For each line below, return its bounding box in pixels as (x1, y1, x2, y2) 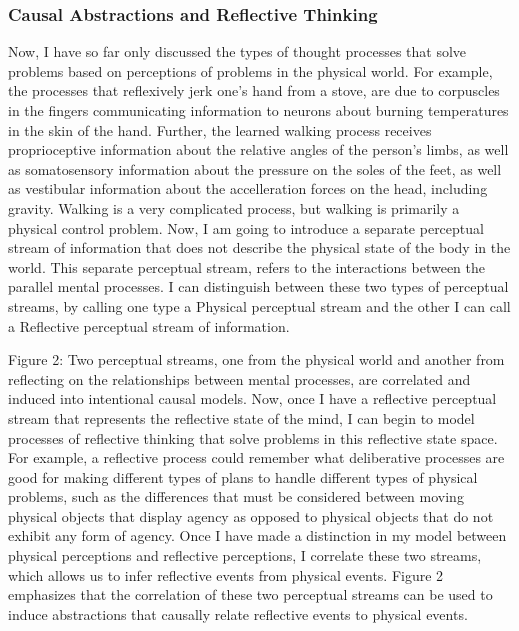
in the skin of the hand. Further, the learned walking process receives (8, 119, 432, 140)
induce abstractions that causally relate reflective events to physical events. (8, 603, 468, 624)
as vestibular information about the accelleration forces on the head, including (8, 178, 488, 199)
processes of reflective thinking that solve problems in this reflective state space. (8, 427, 498, 448)
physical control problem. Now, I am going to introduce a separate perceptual (8, 217, 484, 238)
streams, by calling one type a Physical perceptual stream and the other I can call (8, 295, 511, 316)
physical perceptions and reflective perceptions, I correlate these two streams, (8, 545, 482, 566)
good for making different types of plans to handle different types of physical (8, 466, 478, 487)
